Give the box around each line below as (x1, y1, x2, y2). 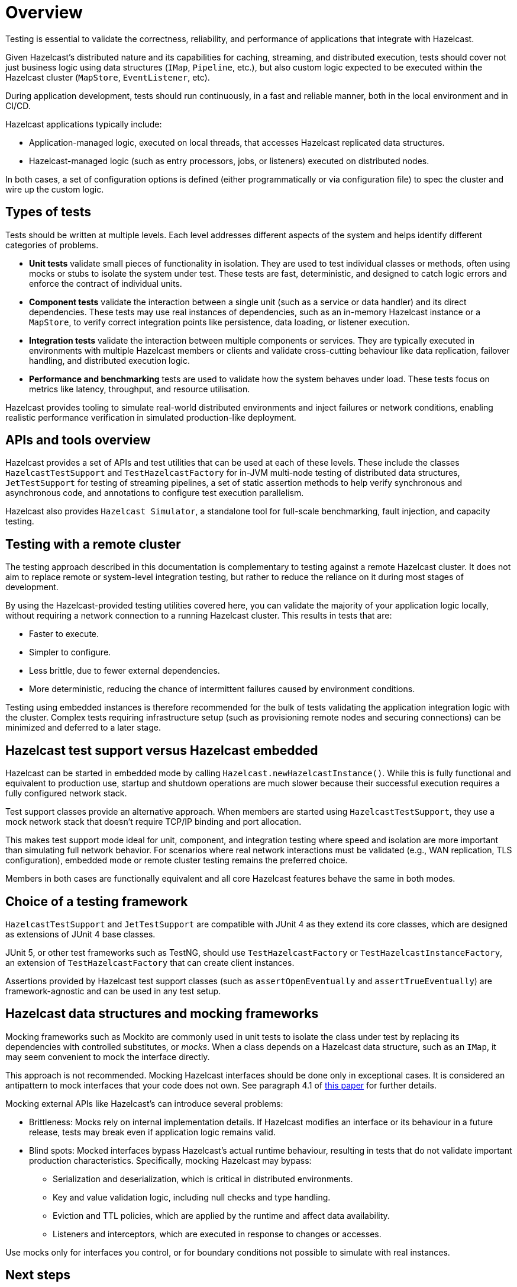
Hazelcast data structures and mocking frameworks (5, 1006, 319, 1022)
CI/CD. (5, 100, 31, 111)
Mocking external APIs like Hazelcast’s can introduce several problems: (5, 1098, 283, 1109)
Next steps (5, 1267, 70, 1283)
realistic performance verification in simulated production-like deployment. (5, 412, 296, 422)
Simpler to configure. (29, 647, 111, 658)
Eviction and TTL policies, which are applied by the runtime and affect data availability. (53, 1210, 390, 1221)
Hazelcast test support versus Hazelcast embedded (5, 742, 318, 758)
